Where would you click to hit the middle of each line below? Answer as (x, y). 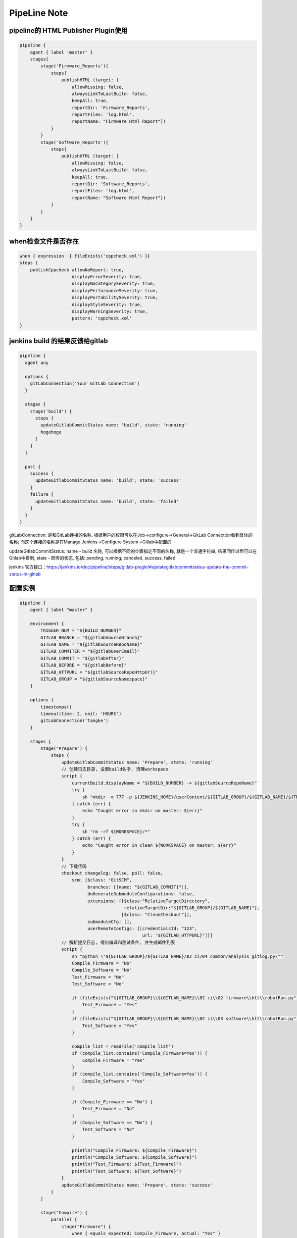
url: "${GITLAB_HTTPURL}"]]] (177, 935)
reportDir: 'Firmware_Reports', (111, 107)
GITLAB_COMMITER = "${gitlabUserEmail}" (90, 651)
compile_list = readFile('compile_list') (123, 1046)
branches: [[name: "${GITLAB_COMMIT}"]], (138, 887)
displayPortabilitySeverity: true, (115, 298)
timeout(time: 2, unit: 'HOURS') (81, 714)
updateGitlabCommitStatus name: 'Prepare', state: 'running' (137, 762)
